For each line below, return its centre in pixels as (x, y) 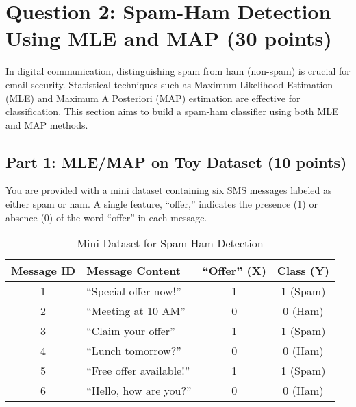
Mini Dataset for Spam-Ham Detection (170, 243)
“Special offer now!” (134, 291)
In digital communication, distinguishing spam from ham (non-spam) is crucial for (178, 71)
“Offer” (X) (234, 271)
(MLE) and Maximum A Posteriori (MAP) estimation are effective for (153, 98)
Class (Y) (303, 271)
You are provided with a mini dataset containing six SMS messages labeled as (169, 190)
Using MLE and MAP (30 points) (169, 38)
